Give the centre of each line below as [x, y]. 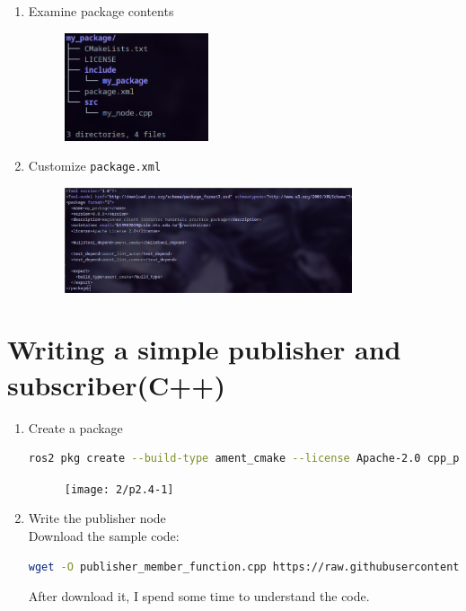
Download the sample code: [104, 535]
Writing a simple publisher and [204, 349]
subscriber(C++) [116, 384]
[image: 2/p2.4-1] [119, 489]
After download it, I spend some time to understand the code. [199, 596]
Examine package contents [101, 11]
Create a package [75, 427]
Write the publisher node [97, 518]
